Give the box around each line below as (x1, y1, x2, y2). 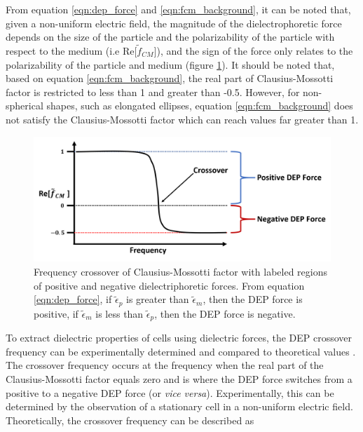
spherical (6, 98, 43, 113)
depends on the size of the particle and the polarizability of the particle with (6, 29, 335, 44)
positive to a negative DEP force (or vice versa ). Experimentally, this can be (6, 385, 334, 400)
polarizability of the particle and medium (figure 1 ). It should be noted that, (6, 57, 335, 72)
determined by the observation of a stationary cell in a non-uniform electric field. (6, 399, 353, 414)
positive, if (34, 306, 78, 320)
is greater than (126, 292, 189, 306)
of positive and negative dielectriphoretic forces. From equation (34, 278, 305, 292)
